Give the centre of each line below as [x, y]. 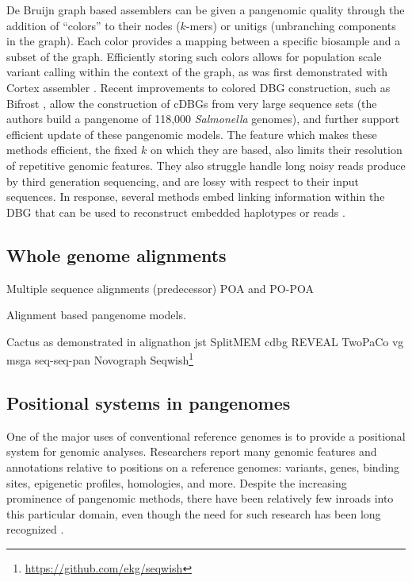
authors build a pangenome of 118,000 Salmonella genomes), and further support [203, 119]
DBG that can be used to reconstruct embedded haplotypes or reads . [176, 212]
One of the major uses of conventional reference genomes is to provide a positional [206, 436]
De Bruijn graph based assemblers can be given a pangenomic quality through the [206, 10]
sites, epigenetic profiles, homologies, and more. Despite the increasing [177, 482]
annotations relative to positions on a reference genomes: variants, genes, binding [203, 466]
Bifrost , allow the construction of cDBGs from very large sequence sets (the [192, 103]
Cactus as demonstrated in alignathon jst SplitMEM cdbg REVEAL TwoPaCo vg [205, 341]
